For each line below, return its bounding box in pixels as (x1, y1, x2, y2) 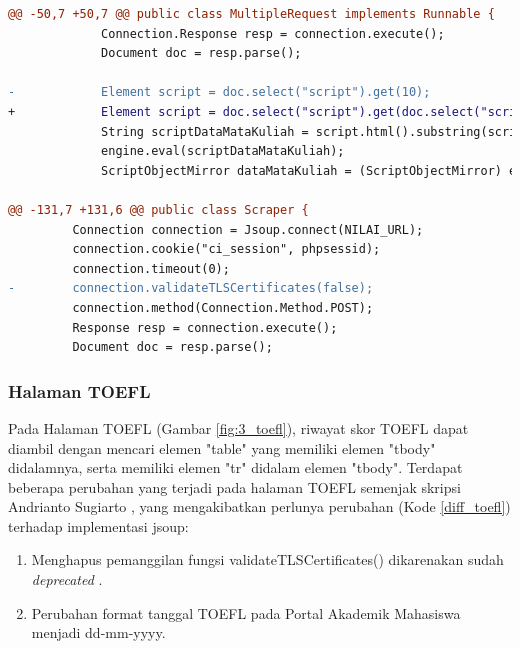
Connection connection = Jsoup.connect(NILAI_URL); (72, 222, 424, 237)
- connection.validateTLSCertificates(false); (8, 281, 374, 296)
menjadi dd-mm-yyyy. (31, 622, 166, 643)
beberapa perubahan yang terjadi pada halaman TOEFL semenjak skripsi (8, 476, 461, 497)
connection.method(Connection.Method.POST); (72, 300, 374, 315)
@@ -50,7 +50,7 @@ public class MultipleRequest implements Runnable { (8, 7, 495, 21)
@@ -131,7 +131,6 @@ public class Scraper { (8, 202, 309, 217)
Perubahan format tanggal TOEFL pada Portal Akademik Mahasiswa (31, 602, 461, 623)
